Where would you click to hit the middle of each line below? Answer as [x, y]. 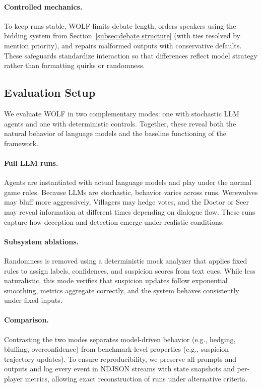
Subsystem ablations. [42, 241]
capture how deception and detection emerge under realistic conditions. [114, 221]
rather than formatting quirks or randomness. [75, 65]
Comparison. [26, 320]
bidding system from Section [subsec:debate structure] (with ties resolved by [122, 36]
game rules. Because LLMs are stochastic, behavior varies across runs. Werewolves [131, 192]
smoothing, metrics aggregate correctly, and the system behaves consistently [122, 290]
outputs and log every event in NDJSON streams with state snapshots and [119, 369]
